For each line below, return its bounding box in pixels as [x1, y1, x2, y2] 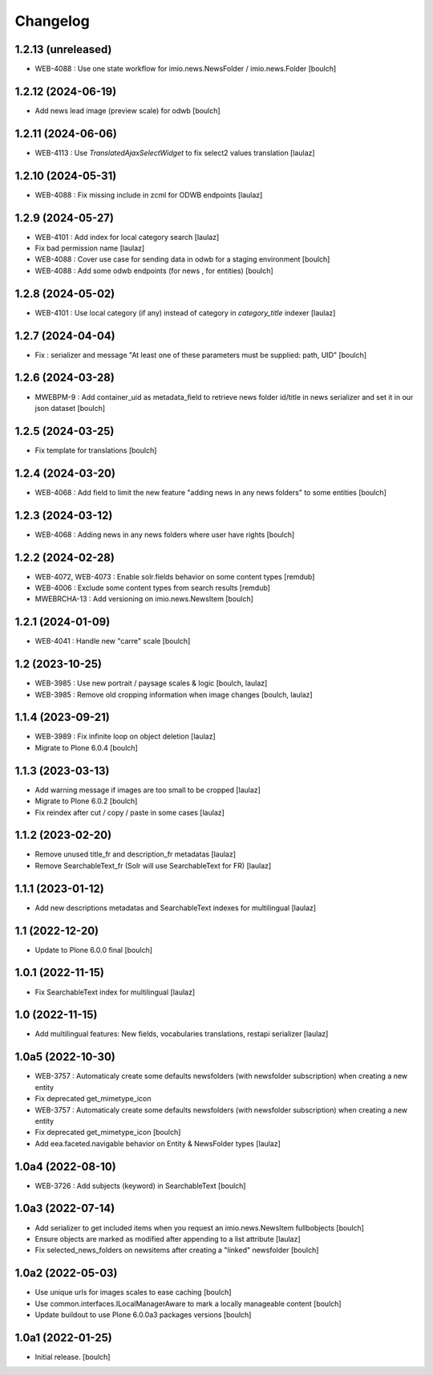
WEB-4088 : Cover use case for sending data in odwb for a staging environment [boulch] [34, 254, 330, 264]
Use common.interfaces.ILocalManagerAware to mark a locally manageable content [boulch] [34, 1299, 342, 1308]
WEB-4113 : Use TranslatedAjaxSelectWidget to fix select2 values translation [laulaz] [34, 148, 316, 157]
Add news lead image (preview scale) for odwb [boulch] [34, 105, 221, 116]
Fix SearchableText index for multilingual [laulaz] [34, 987, 196, 997]
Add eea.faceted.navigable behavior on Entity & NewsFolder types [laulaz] [34, 1138, 281, 1148]
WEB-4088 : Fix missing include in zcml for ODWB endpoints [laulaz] [34, 189, 263, 200]
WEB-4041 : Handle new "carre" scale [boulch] [34, 637, 191, 646]
